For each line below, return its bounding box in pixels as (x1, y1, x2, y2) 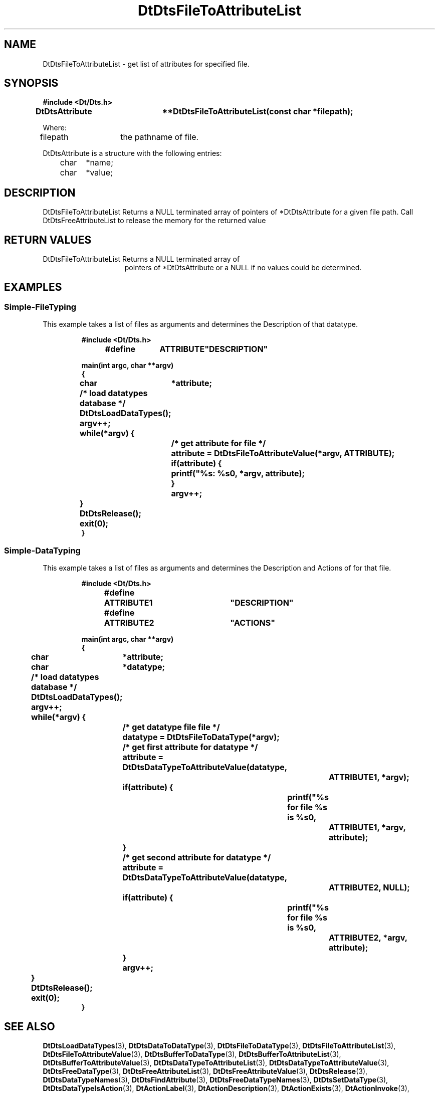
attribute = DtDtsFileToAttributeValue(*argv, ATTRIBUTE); (171, 448, 395, 459)
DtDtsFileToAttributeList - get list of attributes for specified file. (43, 59, 250, 68)
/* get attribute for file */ (171, 438, 266, 449)
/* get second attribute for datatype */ (122, 852, 271, 863)
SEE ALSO (4, 1020, 55, 1033)
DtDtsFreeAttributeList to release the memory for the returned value (43, 216, 266, 225)
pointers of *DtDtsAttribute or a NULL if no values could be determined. (124, 263, 362, 272)
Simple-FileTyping (4, 301, 77, 312)
